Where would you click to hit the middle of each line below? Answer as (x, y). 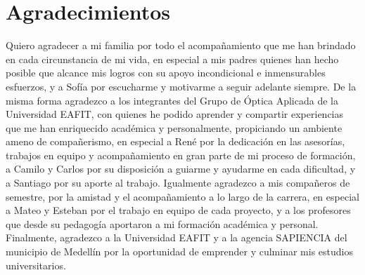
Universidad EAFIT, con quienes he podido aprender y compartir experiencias (175, 114)
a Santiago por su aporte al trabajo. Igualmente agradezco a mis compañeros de (178, 183)
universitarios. (36, 265)
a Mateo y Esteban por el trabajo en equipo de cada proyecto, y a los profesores (178, 210)
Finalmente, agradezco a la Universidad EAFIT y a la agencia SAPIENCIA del (177, 237)
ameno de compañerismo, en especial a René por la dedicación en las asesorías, (175, 141)
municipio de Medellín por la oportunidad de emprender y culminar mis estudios (179, 251)
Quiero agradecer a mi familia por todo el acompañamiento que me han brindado (181, 45)
